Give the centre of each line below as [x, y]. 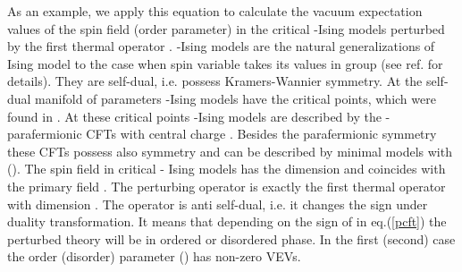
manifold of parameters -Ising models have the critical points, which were [235, 98]
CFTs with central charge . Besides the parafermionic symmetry [261, 134]
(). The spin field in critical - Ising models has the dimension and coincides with [227, 169]
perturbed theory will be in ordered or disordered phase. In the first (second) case [231, 238]
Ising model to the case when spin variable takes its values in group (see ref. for [225, 63]
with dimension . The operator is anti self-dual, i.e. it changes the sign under [218, 204]
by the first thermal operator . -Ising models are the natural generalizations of [221, 46]
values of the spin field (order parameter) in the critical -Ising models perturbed [226, 28]
